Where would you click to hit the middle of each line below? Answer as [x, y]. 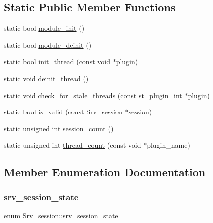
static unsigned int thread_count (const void [73, 145]
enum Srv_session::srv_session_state [61, 215]
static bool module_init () [44, 28]
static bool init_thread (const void [57, 61]
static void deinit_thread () [46, 78]
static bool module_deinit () [48, 45]
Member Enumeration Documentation [105, 172]
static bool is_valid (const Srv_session [63, 112]
